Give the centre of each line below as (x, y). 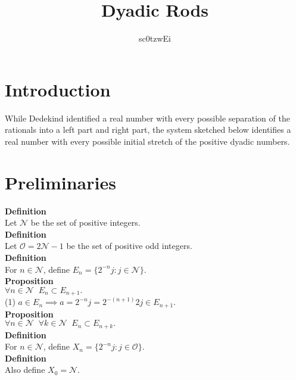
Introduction (58, 89)
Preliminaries (60, 182)
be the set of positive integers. (85, 222)
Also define (25, 370)
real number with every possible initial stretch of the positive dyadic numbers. (147, 141)
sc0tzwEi (155, 38)
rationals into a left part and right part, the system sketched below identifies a (148, 130)
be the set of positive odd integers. (129, 246)
